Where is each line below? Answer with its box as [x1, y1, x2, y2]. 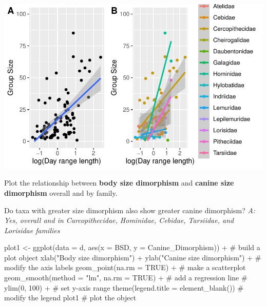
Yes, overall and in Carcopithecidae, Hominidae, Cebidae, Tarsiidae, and [4, 215, 234, 226]
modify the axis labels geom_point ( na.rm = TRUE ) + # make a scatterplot [4, 262, 246, 273]
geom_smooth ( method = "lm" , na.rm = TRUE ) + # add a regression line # [4, 272, 247, 283]
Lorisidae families [4, 225, 60, 235]
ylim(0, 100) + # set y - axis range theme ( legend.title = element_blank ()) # [4, 282, 244, 293]
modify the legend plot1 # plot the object [4, 292, 137, 303]
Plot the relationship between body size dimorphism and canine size [4, 177, 234, 188]
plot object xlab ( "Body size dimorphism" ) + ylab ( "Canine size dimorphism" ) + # [4, 252, 261, 262]
